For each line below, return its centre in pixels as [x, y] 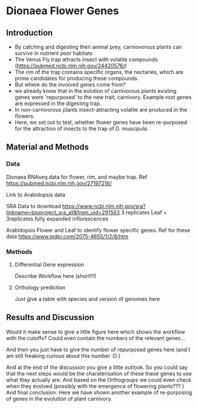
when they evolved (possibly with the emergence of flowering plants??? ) [95, 386]
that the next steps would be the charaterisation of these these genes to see [99, 373]
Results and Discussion [50, 318]
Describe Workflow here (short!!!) [55, 276]
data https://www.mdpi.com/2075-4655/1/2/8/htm [67, 236]
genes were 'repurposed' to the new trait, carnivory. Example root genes [103, 97]
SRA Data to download [33, 206]
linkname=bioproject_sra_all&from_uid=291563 [63, 212]
